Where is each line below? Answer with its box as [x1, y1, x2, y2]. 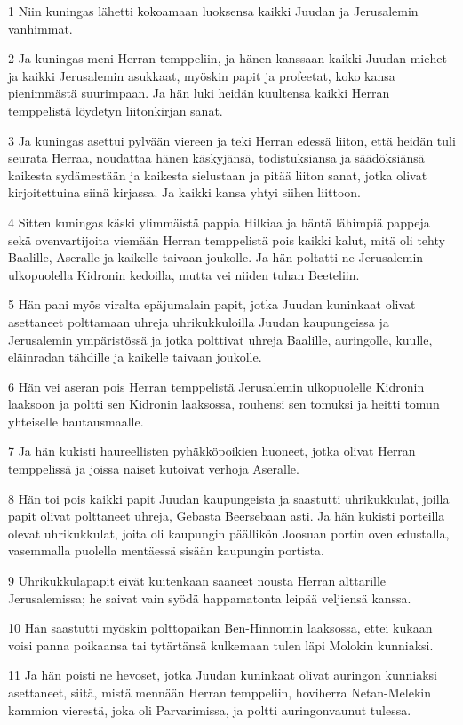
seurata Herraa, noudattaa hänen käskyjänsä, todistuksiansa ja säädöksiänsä [8, 148, 425, 167]
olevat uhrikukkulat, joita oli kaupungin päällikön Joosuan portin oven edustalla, [8, 523, 450, 542]
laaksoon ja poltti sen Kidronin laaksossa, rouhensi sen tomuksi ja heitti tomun [8, 394, 440, 413]
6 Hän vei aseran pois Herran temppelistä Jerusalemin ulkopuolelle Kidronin [8, 377, 425, 395]
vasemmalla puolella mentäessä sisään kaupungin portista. [8, 541, 324, 560]
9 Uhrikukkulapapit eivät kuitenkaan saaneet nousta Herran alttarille [8, 571, 387, 590]
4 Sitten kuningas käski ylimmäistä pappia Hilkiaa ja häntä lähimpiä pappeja [8, 212, 430, 231]
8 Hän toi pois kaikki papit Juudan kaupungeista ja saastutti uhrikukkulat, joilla [8, 489, 450, 507]
